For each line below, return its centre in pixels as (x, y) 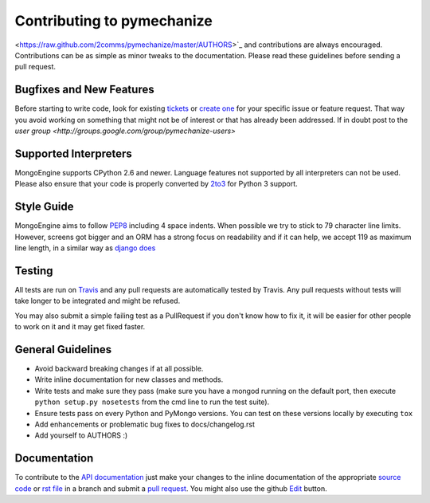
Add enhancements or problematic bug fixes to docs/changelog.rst (145, 424)
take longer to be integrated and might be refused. (98, 301)
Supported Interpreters (74, 153)
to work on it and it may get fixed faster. (80, 327)
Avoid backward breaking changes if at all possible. (119, 368)
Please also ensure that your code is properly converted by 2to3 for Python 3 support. (156, 184)
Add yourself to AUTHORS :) (81, 435)
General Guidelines (63, 350)
